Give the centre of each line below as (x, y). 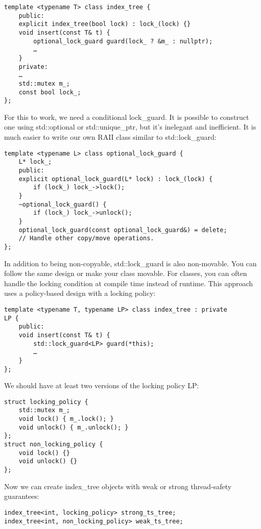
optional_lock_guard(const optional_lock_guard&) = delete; (123, 230)
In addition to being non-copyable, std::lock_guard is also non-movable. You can (130, 263)
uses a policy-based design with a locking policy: (80, 293)
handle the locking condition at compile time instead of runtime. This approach (129, 283)
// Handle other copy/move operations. (86, 238)
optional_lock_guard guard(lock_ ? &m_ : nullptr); (123, 41)
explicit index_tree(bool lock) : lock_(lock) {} (105, 24)
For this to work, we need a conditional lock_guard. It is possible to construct (127, 117)
